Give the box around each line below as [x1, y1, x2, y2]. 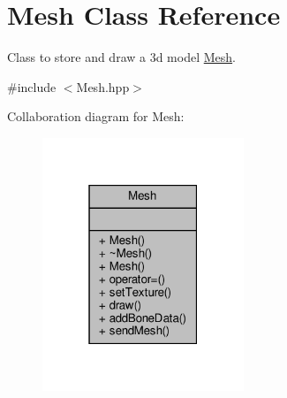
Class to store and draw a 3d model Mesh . [7, 48, 236, 66]
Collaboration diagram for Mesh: [7, 107, 185, 126]
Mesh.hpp [76, 77, 130, 96]
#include [7, 77, 57, 96]
